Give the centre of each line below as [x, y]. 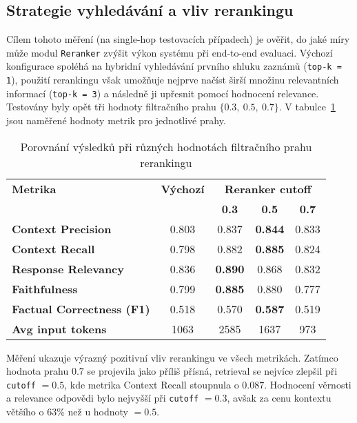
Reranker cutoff [268, 188]
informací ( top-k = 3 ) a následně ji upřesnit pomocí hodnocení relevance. [163, 93]
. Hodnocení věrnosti [308, 384]
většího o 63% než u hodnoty [68, 412]
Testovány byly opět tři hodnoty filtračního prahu [111, 107]
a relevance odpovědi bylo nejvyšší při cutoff [103, 398]
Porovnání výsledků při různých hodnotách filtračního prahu [166, 146]
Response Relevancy [68, 268]
